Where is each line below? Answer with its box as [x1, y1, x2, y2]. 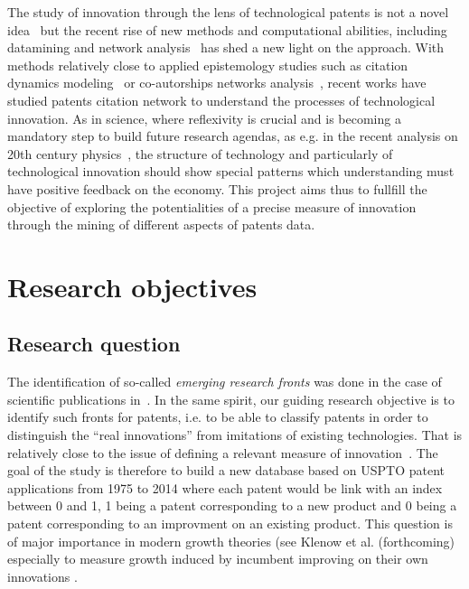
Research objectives [7, 267, 258, 304]
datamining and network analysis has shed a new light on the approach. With [7, 38, 445, 57]
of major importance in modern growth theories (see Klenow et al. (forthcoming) [7, 531, 455, 550]
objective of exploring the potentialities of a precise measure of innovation [7, 197, 417, 216]
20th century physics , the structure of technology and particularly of [7, 144, 393, 163]
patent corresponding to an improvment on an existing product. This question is [7, 514, 453, 533]
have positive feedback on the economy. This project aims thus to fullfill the [7, 179, 427, 198]
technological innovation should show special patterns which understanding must [7, 162, 455, 181]
